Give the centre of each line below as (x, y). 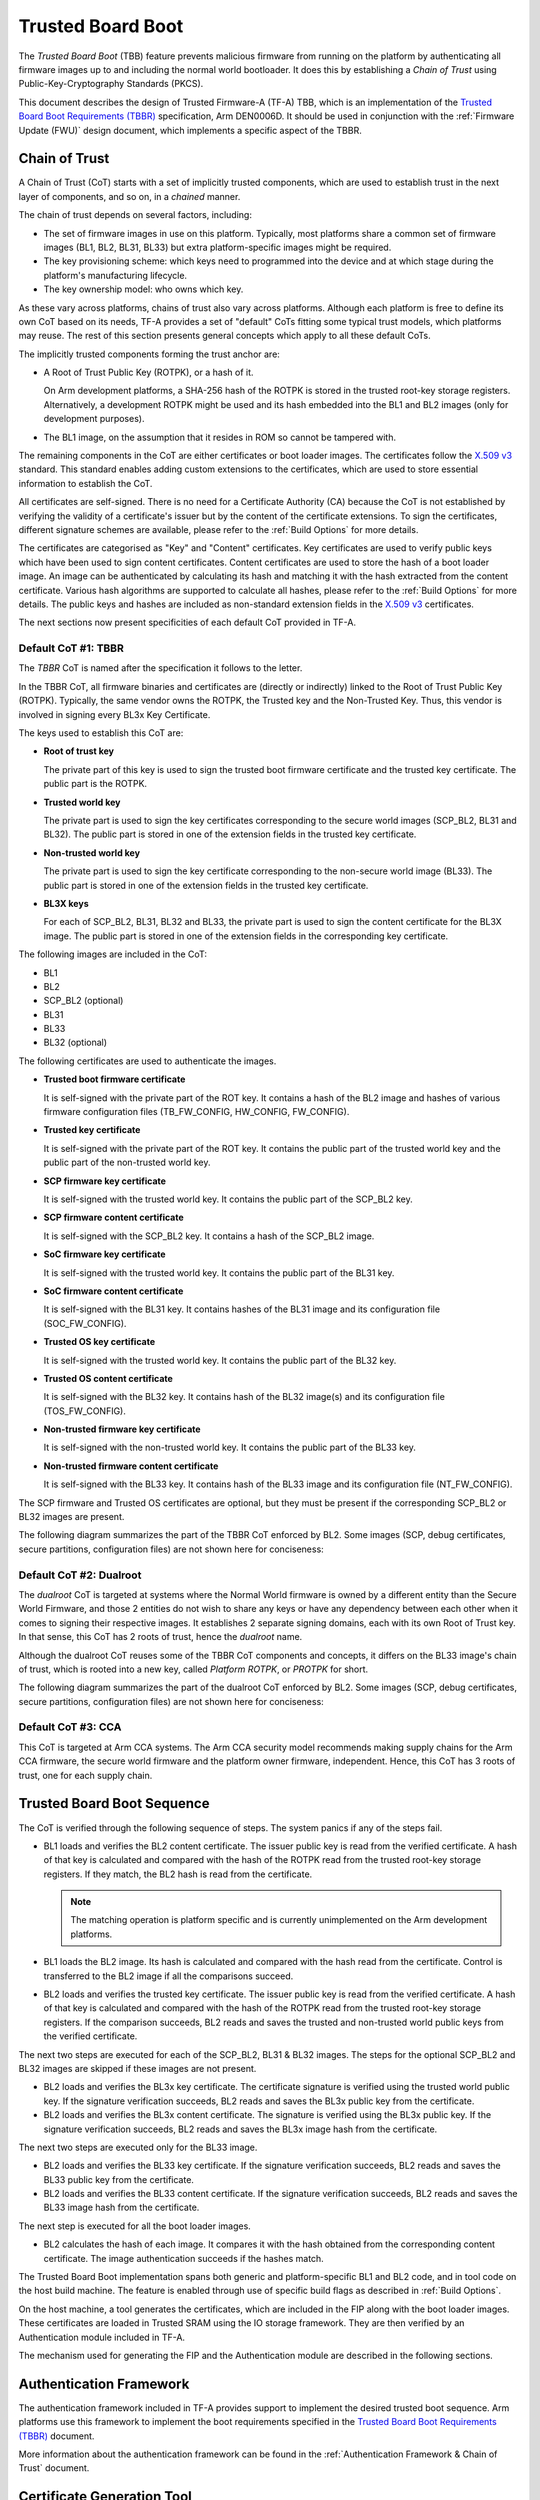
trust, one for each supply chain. (85, 1775)
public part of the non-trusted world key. (127, 1162)
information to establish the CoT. (85, 483)
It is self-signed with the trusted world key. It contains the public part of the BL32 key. (220, 1360)
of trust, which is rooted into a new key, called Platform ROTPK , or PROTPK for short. (193, 1669)
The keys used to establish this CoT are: (101, 733)
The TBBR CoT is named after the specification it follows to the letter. (160, 668)
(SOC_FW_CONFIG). (85, 1323)
